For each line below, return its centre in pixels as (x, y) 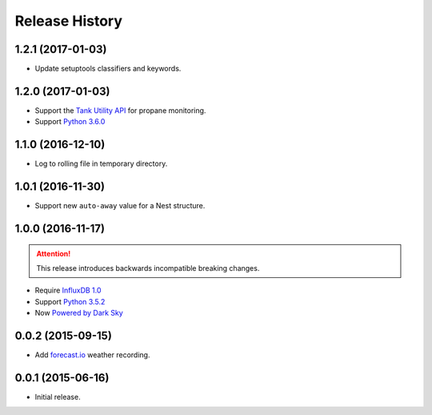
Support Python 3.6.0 (70, 122)
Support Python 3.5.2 (70, 301)
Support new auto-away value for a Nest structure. (120, 206)
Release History (69, 21)
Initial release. (58, 397)
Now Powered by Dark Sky (79, 313)
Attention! (54, 253)
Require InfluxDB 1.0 (68, 290)
